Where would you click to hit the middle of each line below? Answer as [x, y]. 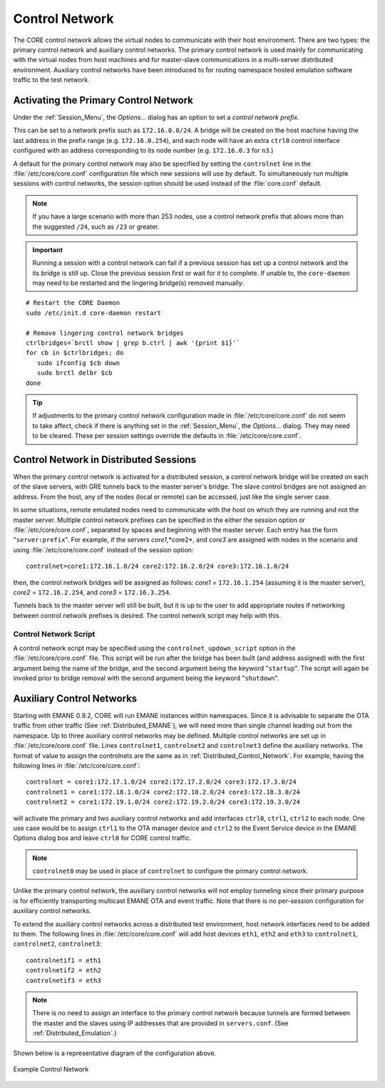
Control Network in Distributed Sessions [104, 460]
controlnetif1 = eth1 [63, 960]
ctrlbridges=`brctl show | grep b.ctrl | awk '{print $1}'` [133, 343]
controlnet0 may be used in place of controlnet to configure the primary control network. [170, 871]
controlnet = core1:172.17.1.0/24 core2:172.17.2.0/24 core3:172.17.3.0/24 [161, 782]
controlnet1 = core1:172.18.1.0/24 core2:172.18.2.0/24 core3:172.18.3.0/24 [163, 792]
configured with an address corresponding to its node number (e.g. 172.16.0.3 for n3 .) [143, 151]
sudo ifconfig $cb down [78, 363]
